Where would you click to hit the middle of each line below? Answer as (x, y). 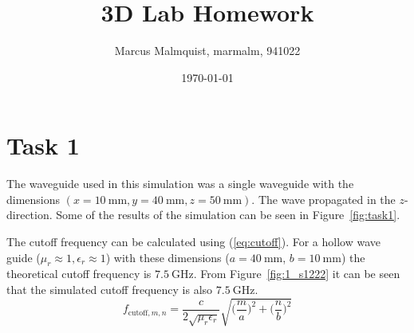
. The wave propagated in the (323, 199)
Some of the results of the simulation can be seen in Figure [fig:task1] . (228, 215)
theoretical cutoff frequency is (79, 274)
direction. (30, 215)
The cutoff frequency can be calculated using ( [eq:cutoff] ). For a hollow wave (193, 242)
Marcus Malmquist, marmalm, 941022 (207, 51)
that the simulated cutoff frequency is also (110, 290)
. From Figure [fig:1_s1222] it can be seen (297, 274)
